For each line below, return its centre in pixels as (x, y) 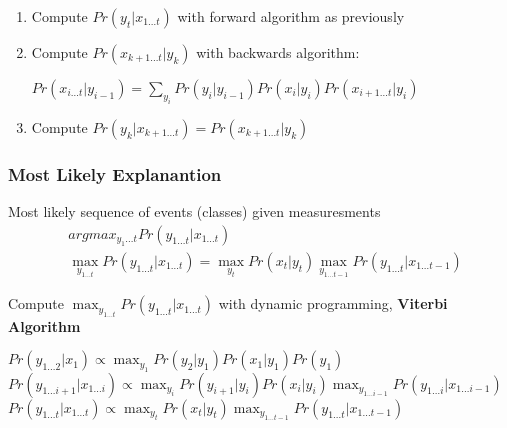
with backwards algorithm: (278, 52)
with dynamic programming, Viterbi (333, 303)
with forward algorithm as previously (291, 16)
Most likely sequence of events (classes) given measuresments (194, 210)
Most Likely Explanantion (115, 173)
